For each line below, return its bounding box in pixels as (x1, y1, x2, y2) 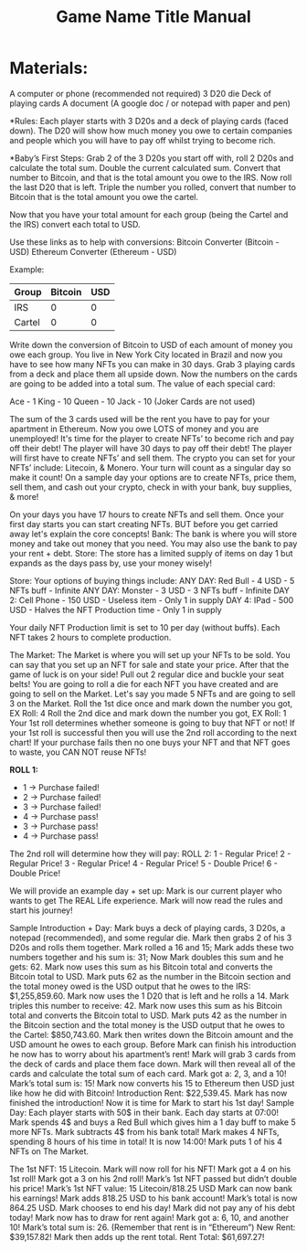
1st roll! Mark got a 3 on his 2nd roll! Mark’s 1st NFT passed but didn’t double (9, 1172, 298, 1184)
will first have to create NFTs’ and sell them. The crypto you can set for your (9, 452, 295, 463)
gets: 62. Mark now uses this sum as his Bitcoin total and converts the (9, 961, 273, 972)
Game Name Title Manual (56, 6, 251, 27)
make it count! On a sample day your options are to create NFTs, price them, (9, 472, 297, 482)
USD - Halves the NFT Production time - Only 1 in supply (9, 604, 222, 615)
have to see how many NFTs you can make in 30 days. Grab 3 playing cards (9, 358, 295, 369)
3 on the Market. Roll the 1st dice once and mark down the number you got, (9, 697, 293, 709)
